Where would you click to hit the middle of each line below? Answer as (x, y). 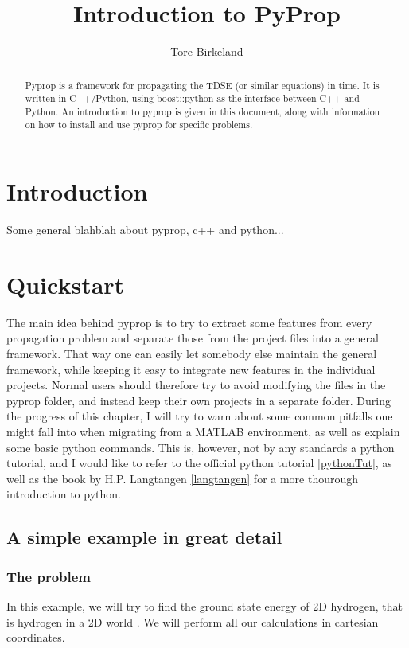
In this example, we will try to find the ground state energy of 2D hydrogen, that (204, 605)
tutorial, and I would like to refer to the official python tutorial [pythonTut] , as (199, 463)
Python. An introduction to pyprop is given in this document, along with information (203, 111)
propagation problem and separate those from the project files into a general (193, 338)
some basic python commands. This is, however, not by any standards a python (201, 447)
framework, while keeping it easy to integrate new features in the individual (191, 369)
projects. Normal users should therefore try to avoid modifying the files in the (196, 385)
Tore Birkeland (207, 51)
